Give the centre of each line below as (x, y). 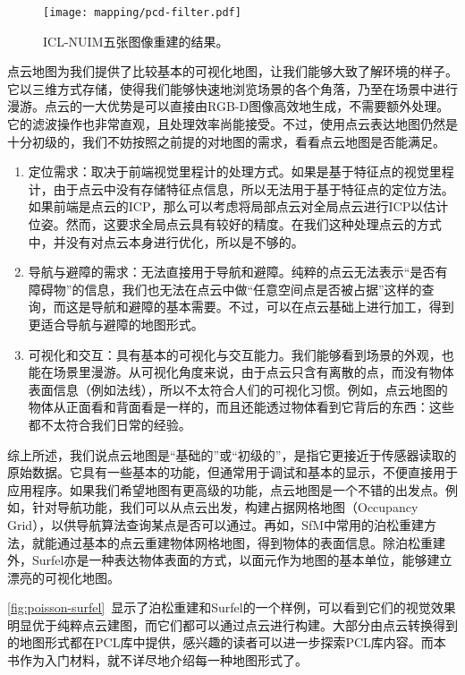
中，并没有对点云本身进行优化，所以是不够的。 (166, 241)
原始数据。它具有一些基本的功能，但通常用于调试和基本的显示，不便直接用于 (232, 472)
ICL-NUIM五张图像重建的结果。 (136, 41)
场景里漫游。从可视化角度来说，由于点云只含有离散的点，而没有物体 (254, 372)
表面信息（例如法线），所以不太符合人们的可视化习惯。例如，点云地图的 (238, 389)
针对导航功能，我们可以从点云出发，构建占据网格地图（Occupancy (225, 507)
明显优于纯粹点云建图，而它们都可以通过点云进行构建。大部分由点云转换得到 (232, 624)
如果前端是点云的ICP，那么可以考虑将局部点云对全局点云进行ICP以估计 (238, 206)
